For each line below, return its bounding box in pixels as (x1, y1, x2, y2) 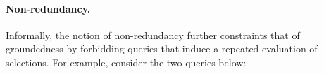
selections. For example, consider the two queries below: (6, 54, 247, 69)
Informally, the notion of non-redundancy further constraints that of (6, 27, 300, 42)
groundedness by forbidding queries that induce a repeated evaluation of (6, 41, 318, 56)
